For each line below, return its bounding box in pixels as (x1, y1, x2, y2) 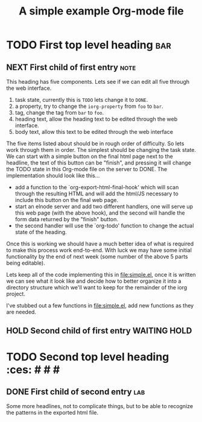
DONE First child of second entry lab (6, 386, 145, 397)
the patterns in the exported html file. (6, 409, 99, 417)
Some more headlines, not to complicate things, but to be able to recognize (6, 403, 194, 410)
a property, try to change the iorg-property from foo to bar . (14, 102, 164, 110)
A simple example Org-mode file (19, 4, 184, 18)
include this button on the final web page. (14, 197, 119, 203)
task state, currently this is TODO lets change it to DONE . (14, 96, 148, 103)
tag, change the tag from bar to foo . (14, 109, 104, 116)
